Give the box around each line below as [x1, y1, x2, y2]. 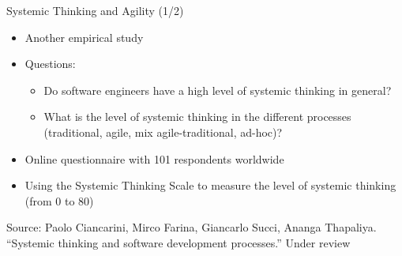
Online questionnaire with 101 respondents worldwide [24, 150, 284, 167]
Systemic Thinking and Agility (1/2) [6, 2, 184, 18]
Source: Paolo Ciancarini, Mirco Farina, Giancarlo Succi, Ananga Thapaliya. [6, 219, 377, 235]
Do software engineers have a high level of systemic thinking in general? [43, 81, 392, 98]
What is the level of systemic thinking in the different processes [43, 108, 351, 125]
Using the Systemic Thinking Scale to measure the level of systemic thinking [24, 177, 396, 194]
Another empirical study [24, 28, 144, 45]
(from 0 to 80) [24, 192, 94, 209]
